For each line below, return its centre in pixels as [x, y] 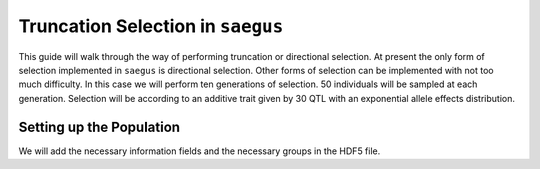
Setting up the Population [99, 126]
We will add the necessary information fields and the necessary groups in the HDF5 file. [199, 151]
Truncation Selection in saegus [151, 26]
